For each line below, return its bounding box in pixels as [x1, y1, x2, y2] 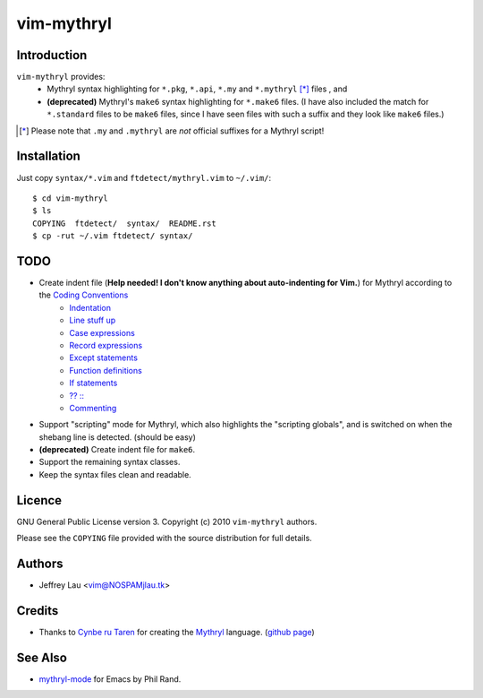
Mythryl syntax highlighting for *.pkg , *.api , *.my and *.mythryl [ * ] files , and [47, 83, 348, 94]
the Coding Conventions [38, 289, 129, 300]
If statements [69, 377, 118, 389]
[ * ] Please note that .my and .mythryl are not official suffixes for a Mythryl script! [19, 125, 325, 136]
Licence [16, 493, 63, 508]
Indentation [69, 302, 112, 313]
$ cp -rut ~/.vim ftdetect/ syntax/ [32, 231, 193, 241]
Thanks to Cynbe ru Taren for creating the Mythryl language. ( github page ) [38, 626, 315, 637]
